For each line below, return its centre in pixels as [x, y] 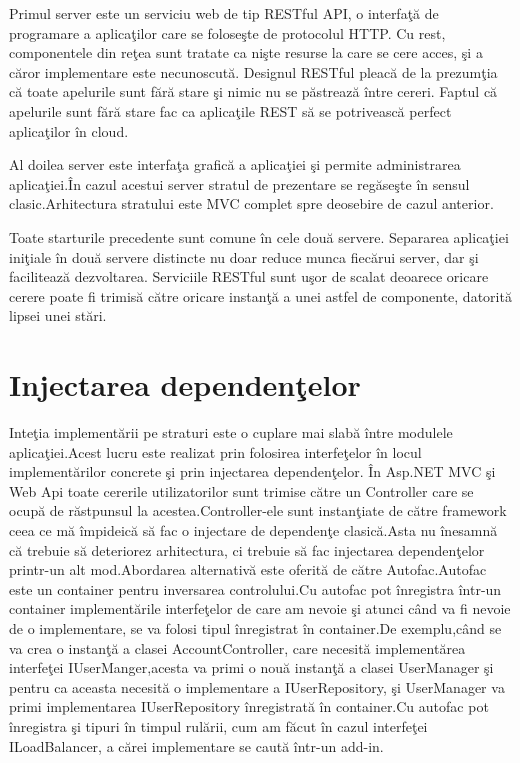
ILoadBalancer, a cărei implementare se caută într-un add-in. [196, 745]
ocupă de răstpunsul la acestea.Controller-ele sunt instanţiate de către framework [258, 510]
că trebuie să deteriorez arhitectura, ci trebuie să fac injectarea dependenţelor [247, 549]
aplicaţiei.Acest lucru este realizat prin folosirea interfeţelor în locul [215, 451]
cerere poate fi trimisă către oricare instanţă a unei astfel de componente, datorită [260, 295]
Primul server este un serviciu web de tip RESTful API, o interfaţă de [224, 13]
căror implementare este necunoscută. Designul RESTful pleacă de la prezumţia [253, 71]
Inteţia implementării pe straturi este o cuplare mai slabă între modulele [231, 432]
